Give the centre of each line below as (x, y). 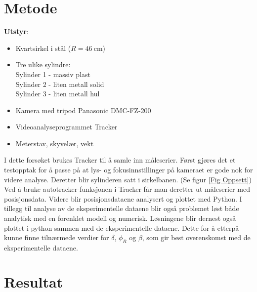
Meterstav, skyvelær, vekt (55, 143)
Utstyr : (16, 31)
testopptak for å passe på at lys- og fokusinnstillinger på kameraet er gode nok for (128, 170)
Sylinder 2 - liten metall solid (60, 84)
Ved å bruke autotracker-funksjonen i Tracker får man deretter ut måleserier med (127, 189)
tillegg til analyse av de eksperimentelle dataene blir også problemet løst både (122, 208)
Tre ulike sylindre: (43, 64)
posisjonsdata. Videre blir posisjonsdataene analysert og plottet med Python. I (123, 198)
